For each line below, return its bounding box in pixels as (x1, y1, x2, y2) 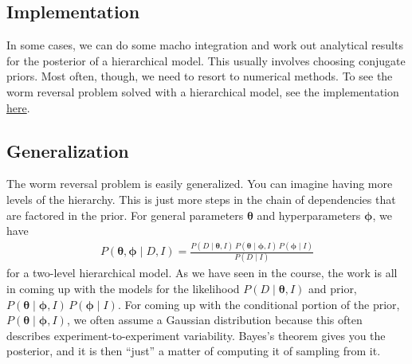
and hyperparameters (257, 206, 361, 223)
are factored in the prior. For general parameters (6, 206, 244, 223)
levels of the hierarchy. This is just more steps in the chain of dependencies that (6, 190, 396, 207)
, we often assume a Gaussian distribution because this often (66, 311, 363, 328)
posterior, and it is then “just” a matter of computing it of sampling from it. (6, 342, 381, 359)
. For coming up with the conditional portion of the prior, (117, 296, 400, 312)
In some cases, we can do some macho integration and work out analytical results (6, 37, 403, 53)
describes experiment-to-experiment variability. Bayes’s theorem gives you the (6, 327, 386, 343)
